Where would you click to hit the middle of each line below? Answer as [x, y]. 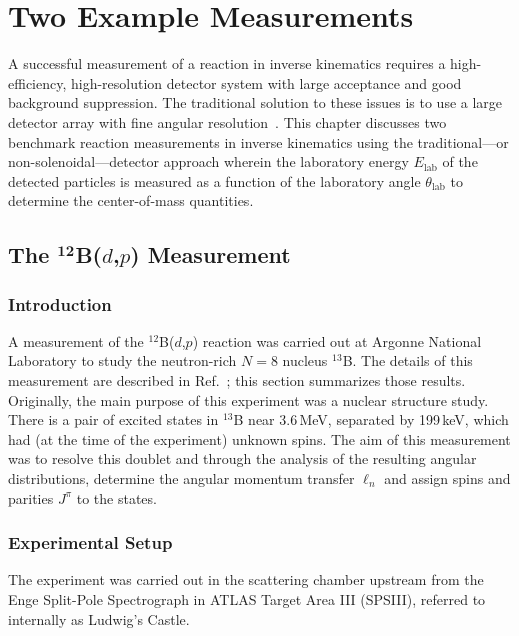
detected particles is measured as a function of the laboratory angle [214, 180]
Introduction [60, 303]
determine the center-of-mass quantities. [131, 200]
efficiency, [37, 82]
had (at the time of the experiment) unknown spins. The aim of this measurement [259, 438]
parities [31, 497]
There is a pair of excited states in [113, 419]
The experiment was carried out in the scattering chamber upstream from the [246, 579]
